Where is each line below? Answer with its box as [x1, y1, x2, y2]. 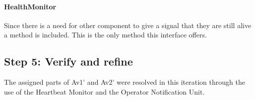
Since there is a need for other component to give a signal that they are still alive [4, 20, 252, 30]
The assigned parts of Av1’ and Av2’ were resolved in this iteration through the [4, 77, 245, 87]
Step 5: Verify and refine [4, 54, 133, 69]
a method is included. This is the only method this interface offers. [4, 30, 207, 40]
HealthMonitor [4, 1, 57, 11]
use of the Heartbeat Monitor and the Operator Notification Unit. [4, 86, 205, 97]
